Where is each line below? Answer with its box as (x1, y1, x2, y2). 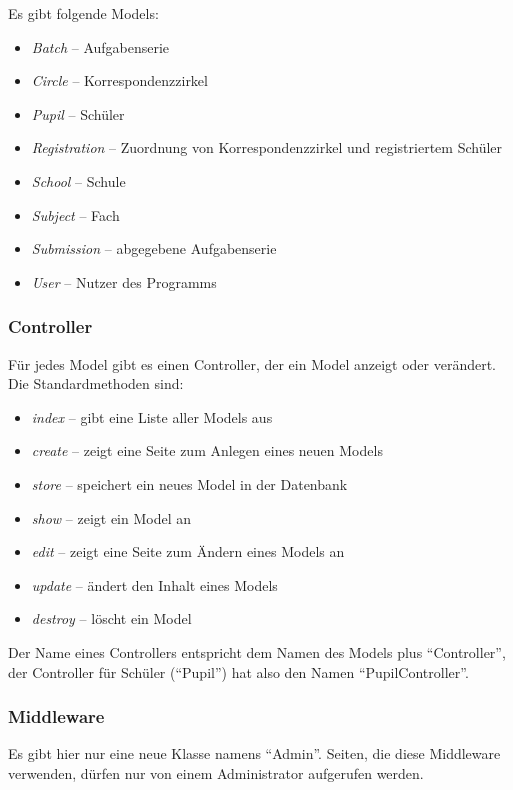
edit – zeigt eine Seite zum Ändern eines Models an (31, 541, 345, 562)
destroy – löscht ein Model (31, 608, 192, 629)
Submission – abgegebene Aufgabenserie (31, 238, 277, 259)
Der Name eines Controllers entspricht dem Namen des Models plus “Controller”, (8, 641, 506, 662)
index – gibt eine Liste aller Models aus (31, 406, 273, 427)
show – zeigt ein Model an (31, 507, 192, 528)
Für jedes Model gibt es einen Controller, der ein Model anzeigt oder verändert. (8, 353, 497, 374)
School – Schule (31, 170, 126, 191)
